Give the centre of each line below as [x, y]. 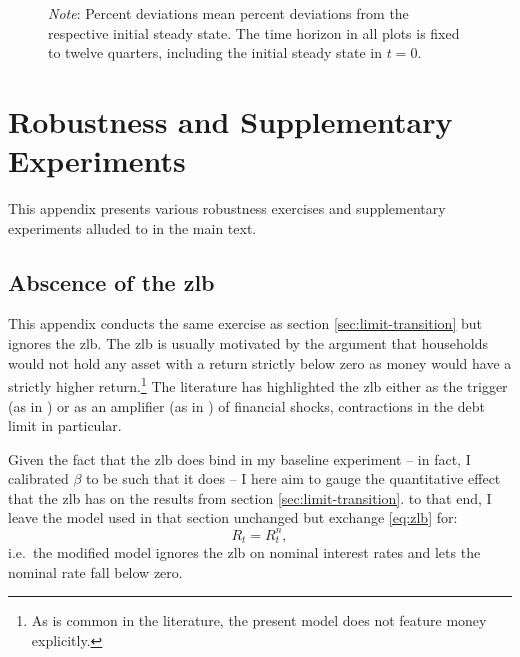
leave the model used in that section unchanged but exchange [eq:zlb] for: [233, 517]
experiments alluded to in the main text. [132, 227]
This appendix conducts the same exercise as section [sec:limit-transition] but [245, 323]
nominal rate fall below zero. [95, 571]
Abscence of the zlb [111, 281]
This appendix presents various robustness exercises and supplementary [227, 208]
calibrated [38, 478]
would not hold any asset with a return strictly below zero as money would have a [260, 362]
